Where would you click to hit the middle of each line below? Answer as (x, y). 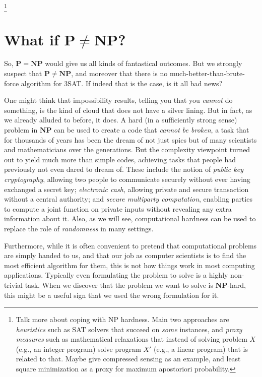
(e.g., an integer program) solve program (78, 349)
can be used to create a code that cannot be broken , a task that (152, 130)
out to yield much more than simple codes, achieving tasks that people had (120, 159)
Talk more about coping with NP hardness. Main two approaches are (122, 319)
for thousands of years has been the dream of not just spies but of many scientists (130, 139)
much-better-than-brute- (207, 73)
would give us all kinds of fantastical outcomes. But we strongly (144, 63)
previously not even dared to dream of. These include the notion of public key (124, 169)
